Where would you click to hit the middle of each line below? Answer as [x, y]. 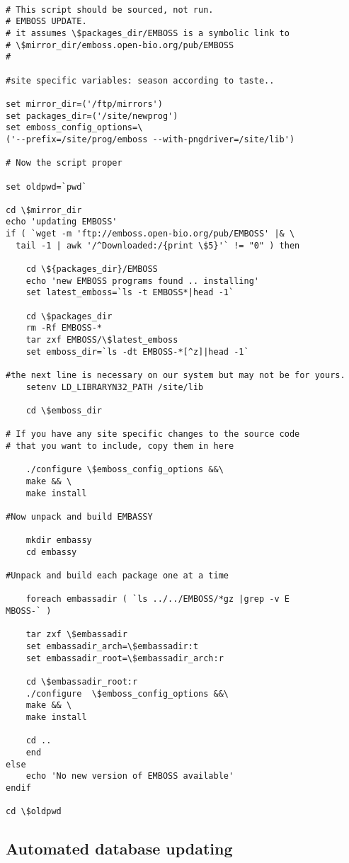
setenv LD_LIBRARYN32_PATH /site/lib [115, 387]
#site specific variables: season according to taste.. [140, 80]
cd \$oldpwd [34, 812]
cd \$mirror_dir [44, 210]
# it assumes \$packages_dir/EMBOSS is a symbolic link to [148, 33]
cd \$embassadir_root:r [82, 682]
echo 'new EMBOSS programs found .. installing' [142, 281]
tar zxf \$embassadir [76, 635]
